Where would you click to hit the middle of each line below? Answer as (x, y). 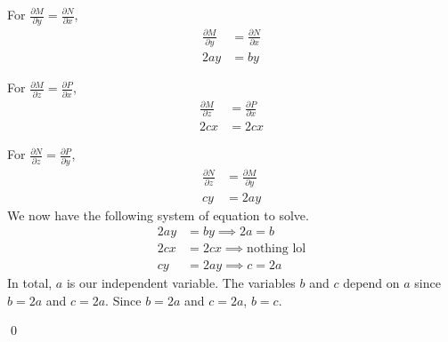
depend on (371, 283)
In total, (30, 283)
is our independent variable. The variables (181, 283)
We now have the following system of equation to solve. (158, 215)
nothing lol (277, 249)
